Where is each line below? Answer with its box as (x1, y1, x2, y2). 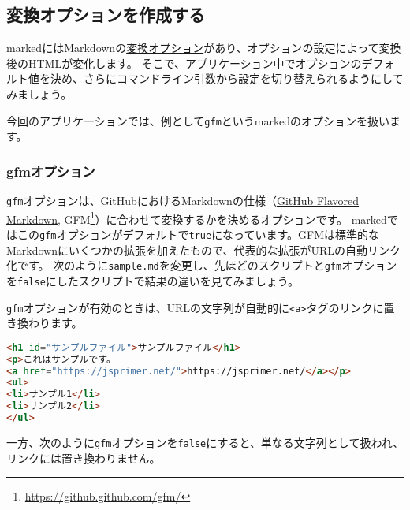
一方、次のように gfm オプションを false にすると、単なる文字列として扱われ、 (6, 434, 404, 450)
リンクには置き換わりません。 (6, 449, 161, 466)
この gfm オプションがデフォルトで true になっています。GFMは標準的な (17, 225, 379, 242)
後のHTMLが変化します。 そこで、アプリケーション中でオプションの (6, 54, 362, 71)
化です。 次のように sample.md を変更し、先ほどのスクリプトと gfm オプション (6, 257, 397, 274)
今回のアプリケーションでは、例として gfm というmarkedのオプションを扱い (6, 112, 389, 128)
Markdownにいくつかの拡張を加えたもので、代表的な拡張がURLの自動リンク (6, 241, 401, 258)
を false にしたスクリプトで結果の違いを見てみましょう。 (6, 272, 299, 289)
